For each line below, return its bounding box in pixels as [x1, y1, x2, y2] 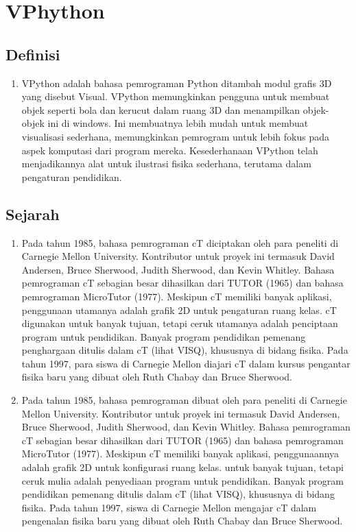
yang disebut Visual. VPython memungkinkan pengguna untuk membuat [21, 89, 330, 104]
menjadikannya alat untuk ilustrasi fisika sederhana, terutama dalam [21, 156, 311, 171]
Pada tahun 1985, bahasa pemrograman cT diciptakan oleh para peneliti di [21, 235, 339, 250]
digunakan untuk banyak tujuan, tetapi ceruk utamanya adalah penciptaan [21, 316, 338, 330]
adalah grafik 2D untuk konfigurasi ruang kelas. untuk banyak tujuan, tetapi [21, 460, 344, 474]
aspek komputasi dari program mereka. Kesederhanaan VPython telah [21, 143, 318, 157]
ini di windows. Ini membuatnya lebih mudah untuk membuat [47, 116, 309, 130]
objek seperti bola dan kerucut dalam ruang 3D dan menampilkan [21, 102, 300, 117]
